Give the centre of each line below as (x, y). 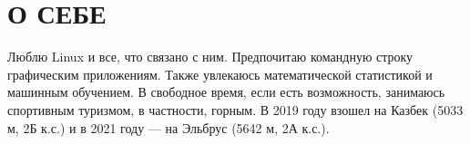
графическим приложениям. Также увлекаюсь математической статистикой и (220, 74)
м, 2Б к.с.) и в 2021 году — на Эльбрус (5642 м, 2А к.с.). (169, 127)
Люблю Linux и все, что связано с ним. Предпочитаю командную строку (210, 57)
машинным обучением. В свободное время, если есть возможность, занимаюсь (226, 92)
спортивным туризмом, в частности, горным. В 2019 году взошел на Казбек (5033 (235, 109)
